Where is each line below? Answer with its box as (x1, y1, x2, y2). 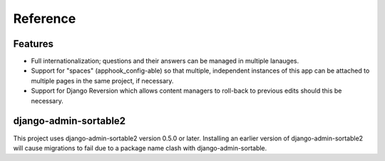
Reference (13, 11, 76, 26)
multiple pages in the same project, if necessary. (31, 76, 174, 85)
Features (13, 38, 53, 50)
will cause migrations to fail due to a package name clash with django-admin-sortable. (13, 143, 267, 152)
